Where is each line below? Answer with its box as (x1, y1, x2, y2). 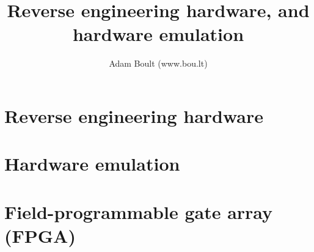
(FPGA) (4, 223, 76, 248)
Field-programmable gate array (4, 199, 273, 224)
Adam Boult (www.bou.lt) (109, 57, 208, 70)
